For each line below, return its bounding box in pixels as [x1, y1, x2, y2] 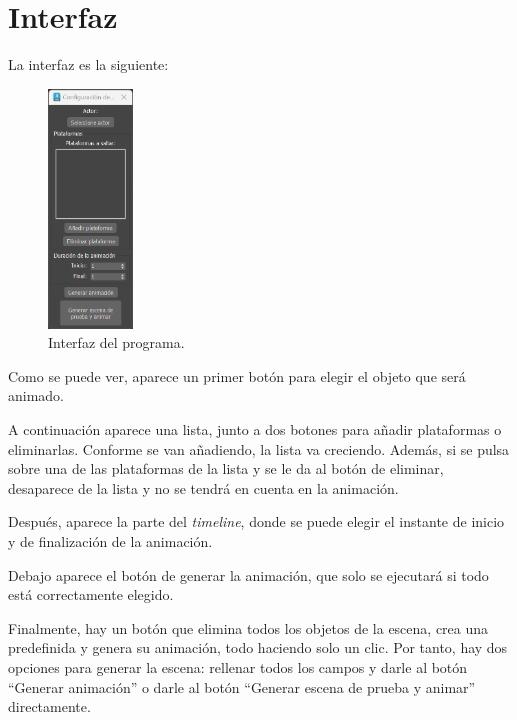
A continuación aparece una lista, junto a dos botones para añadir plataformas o [8, 419, 502, 440]
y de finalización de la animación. [8, 531, 213, 552]
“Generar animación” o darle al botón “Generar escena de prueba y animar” [8, 676, 476, 697]
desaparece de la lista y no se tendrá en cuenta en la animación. [8, 477, 399, 498]
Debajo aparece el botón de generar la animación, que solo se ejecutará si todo [8, 564, 489, 585]
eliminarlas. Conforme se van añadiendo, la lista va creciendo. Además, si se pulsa [8, 438, 510, 459]
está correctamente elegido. [8, 584, 174, 605]
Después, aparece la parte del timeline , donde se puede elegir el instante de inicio [8, 511, 505, 532]
